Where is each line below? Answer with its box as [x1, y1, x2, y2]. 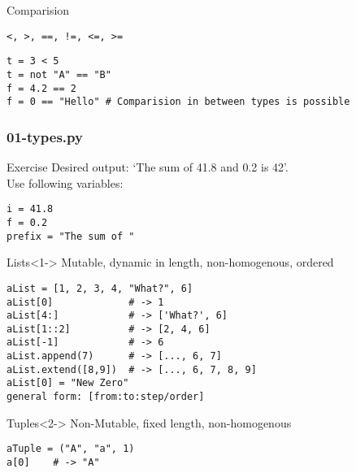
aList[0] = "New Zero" [7, 377, 129, 389]
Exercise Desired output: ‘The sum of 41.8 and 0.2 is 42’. [7, 158, 289, 176]
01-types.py [7, 126, 83, 146]
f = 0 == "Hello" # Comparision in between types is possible [7, 96, 350, 108]
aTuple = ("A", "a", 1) [7, 443, 135, 455]
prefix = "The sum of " [7, 230, 135, 242]
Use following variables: [7, 174, 124, 191]
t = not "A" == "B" [7, 68, 111, 80]
